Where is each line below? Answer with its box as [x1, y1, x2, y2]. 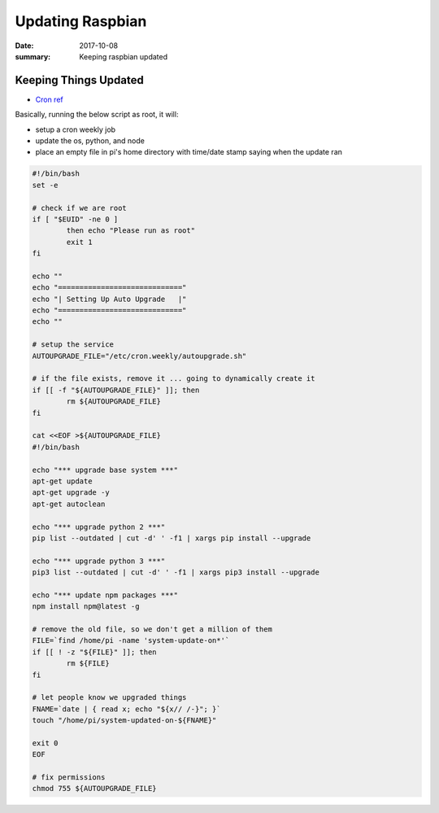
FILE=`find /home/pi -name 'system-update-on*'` [32, 636, 230, 645]
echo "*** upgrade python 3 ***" [32, 556, 166, 566]
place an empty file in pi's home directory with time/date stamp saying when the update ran [35, 147, 343, 157]
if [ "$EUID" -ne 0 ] [32, 214, 119, 224]
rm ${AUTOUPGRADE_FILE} [66, 397, 162, 406]
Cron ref [35, 94, 64, 104]
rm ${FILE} [66, 659, 110, 668]
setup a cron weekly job [35, 125, 116, 134]
